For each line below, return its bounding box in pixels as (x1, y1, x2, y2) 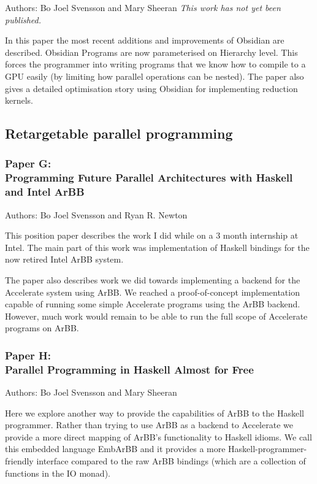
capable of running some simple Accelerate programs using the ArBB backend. (5, 298, 300, 310)
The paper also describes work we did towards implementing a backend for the (5, 273, 300, 286)
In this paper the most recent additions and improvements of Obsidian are (5, 34, 285, 47)
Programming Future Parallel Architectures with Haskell (5, 170, 293, 185)
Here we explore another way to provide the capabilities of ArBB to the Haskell (5, 406, 304, 419)
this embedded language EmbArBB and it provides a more (5, 442, 226, 455)
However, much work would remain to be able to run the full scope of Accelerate (5, 309, 308, 322)
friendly (5, 455, 34, 467)
